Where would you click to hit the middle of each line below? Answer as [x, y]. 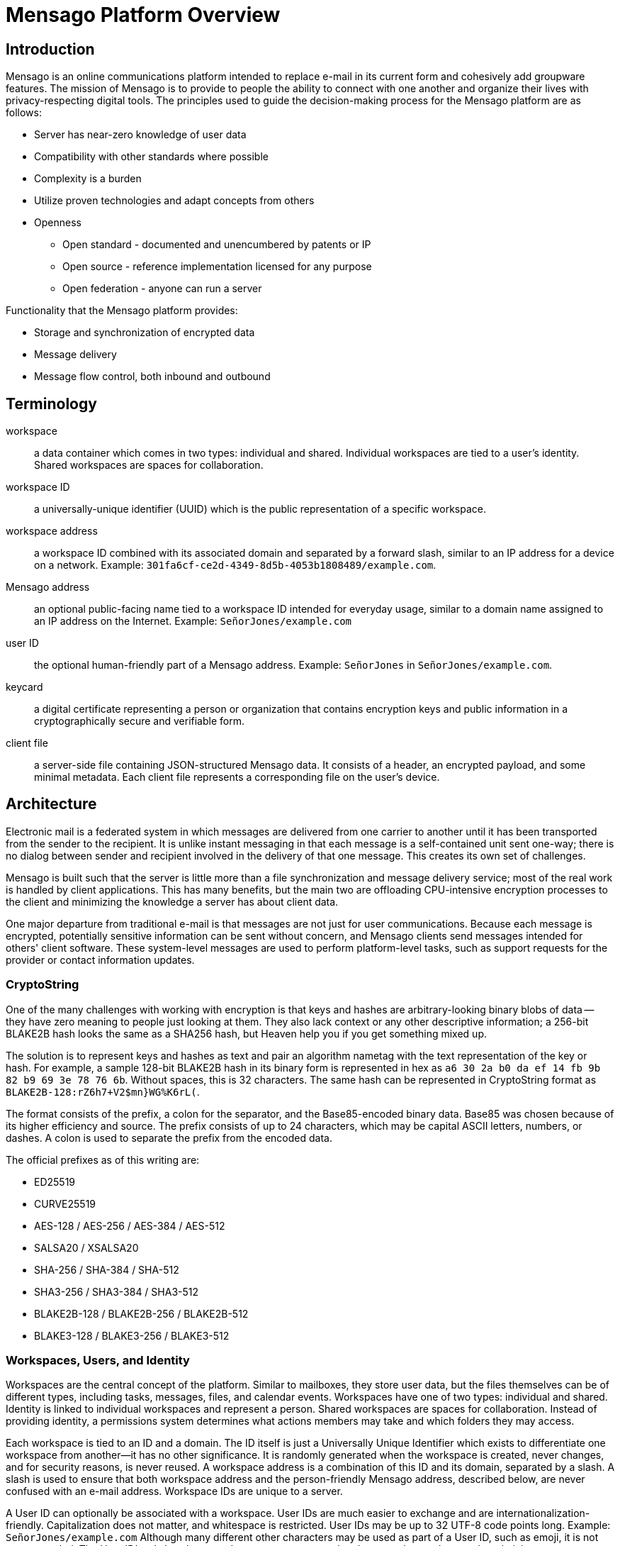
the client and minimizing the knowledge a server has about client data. [172, 901]
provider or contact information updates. [100, 960]
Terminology [51, 404]
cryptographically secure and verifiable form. [139, 721]
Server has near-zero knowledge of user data [140, 135]
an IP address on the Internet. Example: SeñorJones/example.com [193, 621]
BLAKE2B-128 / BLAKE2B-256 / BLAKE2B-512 [141, 1313]
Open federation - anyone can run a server [162, 289]
